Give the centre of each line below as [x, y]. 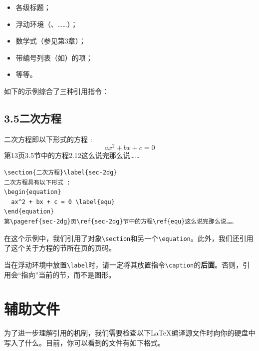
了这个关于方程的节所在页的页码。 [60, 248]
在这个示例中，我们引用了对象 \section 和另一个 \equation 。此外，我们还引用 [129, 238]
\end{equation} [29, 212]
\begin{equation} [33, 192]
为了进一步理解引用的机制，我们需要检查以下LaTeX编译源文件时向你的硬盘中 [130, 333]
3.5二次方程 [33, 118]
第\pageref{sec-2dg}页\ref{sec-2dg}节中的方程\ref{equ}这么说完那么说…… [119, 221]
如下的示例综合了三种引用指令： [56, 91]
